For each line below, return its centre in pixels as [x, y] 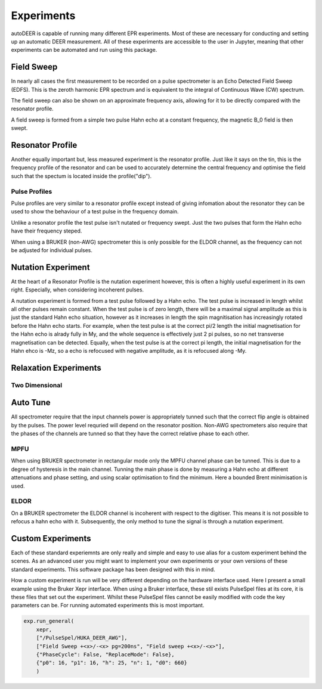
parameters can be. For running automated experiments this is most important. [108, 606]
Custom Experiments [51, 539]
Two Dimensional [37, 385]
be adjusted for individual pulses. [52, 250]
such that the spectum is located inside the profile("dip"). [81, 176]
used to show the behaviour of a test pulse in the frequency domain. [95, 212]
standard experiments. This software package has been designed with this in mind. [113, 569]
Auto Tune [31, 403]
